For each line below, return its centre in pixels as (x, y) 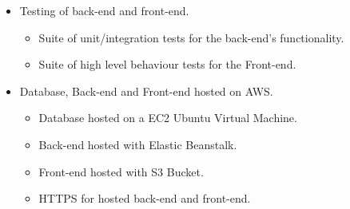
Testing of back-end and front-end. (104, 10)
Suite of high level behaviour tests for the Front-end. (167, 64)
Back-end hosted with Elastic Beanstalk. (138, 144)
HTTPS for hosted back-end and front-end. (145, 198)
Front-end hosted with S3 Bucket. (121, 171)
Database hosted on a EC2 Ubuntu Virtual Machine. (168, 118)
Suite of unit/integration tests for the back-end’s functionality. (191, 37)
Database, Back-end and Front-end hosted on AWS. (146, 91)
